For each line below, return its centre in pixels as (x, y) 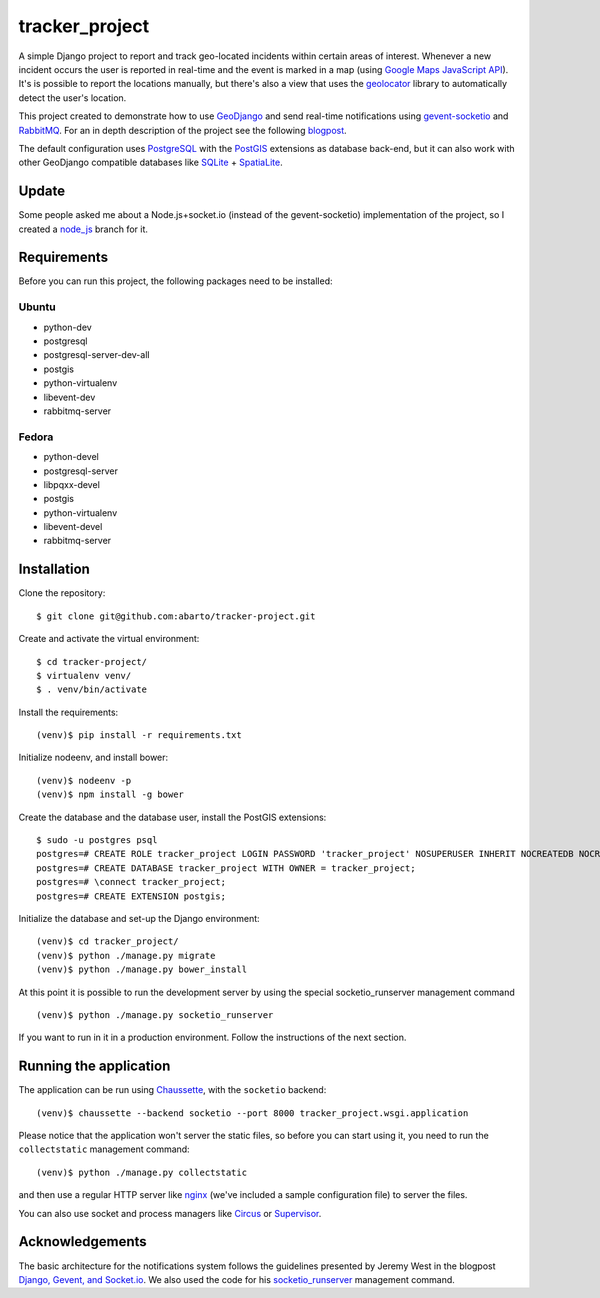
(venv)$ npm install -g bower (110, 794)
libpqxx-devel (71, 484)
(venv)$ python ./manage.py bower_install (142, 969)
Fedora (36, 437)
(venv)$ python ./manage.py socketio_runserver (155, 1014)
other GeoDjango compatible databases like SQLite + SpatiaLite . (151, 162)
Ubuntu (37, 307)
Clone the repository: (62, 593)
